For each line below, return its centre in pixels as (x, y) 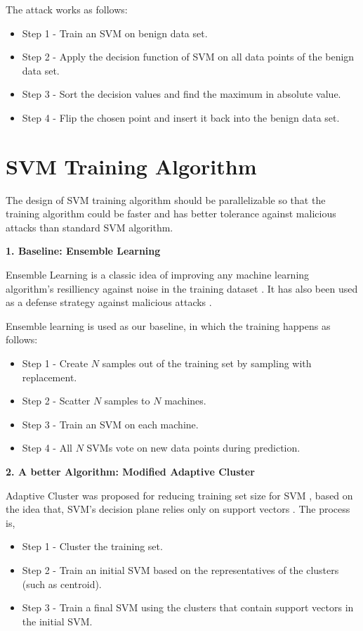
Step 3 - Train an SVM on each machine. (110, 424)
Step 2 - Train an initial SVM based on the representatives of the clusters (180, 569)
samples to (127, 401)
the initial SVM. (57, 621)
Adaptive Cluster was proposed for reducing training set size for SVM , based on (179, 495)
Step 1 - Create (55, 363)
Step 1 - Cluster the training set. (92, 546)
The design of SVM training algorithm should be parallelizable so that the (166, 199)
